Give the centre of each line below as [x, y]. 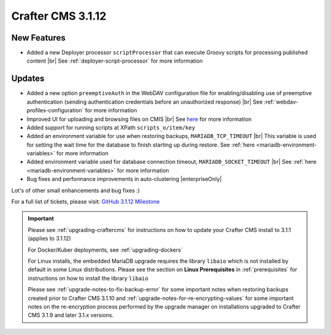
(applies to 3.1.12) [50, 239]
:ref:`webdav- [281, 102]
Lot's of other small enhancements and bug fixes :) [76, 190]
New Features [38, 38]
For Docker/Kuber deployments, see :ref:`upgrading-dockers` [105, 250]
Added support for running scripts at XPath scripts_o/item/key [111, 127]
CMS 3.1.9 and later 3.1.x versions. [71, 315]
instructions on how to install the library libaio [88, 278]
